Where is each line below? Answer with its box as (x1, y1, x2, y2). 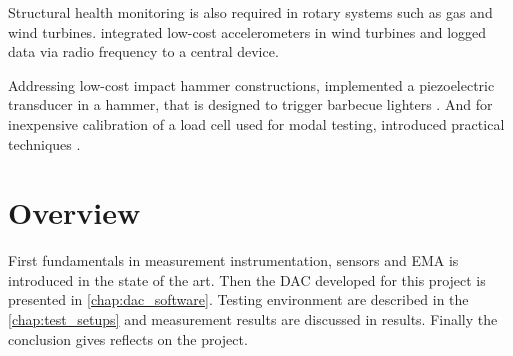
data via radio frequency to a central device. (8, 41, 279, 62)
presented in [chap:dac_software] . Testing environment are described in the (8, 289, 469, 310)
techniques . (8, 133, 81, 154)
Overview (8, 192, 141, 233)
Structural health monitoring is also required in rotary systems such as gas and (8, 2, 493, 22)
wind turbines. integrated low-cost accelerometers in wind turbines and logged (8, 21, 487, 42)
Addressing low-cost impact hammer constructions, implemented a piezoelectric (8, 74, 495, 95)
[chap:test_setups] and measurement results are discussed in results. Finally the (8, 309, 498, 330)
